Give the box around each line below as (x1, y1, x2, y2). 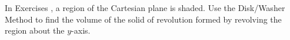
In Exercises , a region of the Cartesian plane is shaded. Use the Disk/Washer (5, 2, 285, 13)
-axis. (71, 24, 91, 37)
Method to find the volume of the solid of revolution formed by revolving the (5, 13, 282, 25)
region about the (5, 24, 65, 37)
